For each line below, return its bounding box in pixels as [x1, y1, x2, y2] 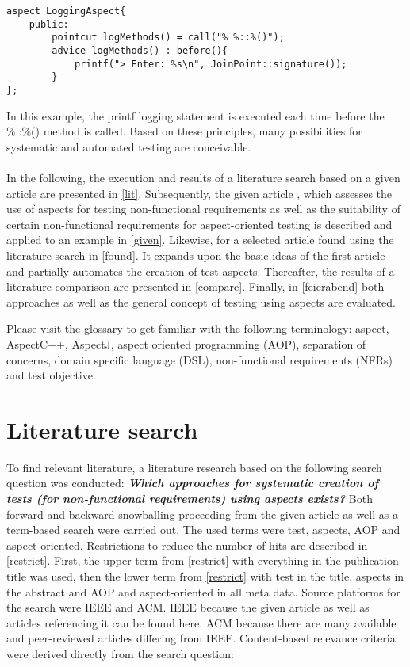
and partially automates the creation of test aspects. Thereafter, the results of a [6, 262, 395, 279]
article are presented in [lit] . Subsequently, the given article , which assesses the [6, 185, 393, 201]
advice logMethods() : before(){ [52, 44, 228, 56]
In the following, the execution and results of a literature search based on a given [6, 169, 400, 185]
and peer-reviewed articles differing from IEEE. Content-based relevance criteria [6, 630, 396, 646]
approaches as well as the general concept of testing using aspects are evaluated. [6, 293, 396, 310]
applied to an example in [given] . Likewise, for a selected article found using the [6, 231, 394, 248]
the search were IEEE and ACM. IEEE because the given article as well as [6, 599, 370, 616]
